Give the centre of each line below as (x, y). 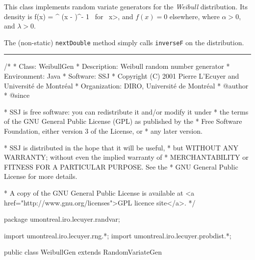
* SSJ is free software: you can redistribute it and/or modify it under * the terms (126, 111)
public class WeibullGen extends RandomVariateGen (83, 252)
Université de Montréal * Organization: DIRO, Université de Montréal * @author (126, 85)
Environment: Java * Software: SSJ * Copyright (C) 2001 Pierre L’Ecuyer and (122, 76)
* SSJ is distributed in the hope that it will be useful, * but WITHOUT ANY (121, 147)
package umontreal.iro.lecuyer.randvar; (62, 219)
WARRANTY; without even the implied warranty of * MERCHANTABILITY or (126, 157)
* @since (17, 95)
